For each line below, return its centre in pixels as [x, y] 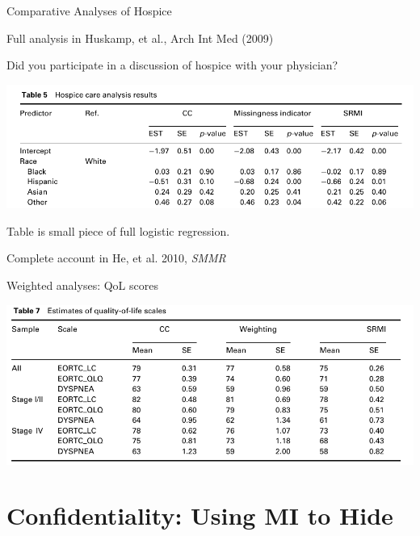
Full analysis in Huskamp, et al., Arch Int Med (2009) [140, 38]
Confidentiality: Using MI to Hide [200, 515]
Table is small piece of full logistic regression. [118, 230]
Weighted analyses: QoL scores [82, 285]
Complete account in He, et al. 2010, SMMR [116, 258]
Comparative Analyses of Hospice [89, 10]
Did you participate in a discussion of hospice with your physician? [172, 65]
